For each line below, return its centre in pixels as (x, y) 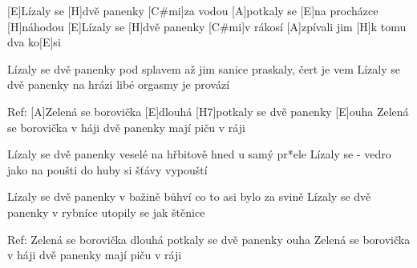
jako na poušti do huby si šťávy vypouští (107, 169)
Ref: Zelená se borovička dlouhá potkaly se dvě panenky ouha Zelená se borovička (209, 239)
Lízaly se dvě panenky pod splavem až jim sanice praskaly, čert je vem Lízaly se (204, 68)
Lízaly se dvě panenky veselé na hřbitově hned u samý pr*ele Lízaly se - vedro (199, 154)
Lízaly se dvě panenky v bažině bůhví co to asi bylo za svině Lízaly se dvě (189, 196)
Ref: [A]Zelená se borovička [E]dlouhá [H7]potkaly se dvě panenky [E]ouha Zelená (208, 111)
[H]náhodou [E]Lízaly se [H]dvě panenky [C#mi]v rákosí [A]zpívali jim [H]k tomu (207, 26)
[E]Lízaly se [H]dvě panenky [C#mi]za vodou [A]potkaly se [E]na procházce (193, 10)
